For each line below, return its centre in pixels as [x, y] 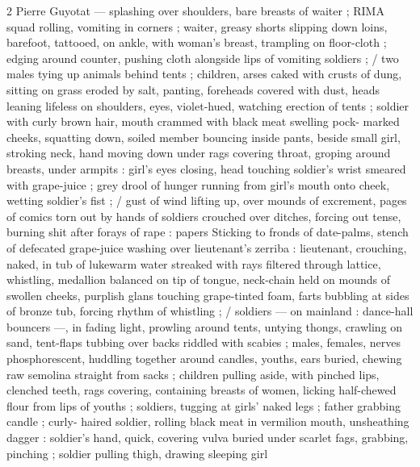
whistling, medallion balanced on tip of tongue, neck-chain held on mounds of [199, 279]
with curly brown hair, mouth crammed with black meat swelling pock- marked [203, 121]
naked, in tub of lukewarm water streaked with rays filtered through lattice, [194, 263]
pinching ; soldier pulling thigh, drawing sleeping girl [137, 453]
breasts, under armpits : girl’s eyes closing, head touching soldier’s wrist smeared [206, 168]
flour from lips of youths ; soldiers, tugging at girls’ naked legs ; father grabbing [204, 405]
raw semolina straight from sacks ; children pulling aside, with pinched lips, [193, 374]
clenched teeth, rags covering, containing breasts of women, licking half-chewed [202, 390]
